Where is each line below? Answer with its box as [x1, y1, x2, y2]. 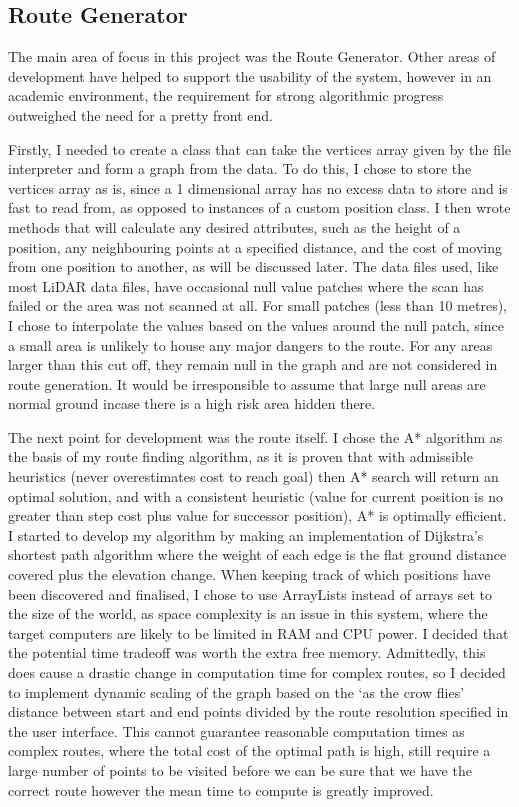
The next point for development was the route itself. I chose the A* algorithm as [8, 426, 503, 447]
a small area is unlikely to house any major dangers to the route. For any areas [8, 334, 493, 355]
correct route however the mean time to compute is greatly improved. [8, 779, 434, 800]
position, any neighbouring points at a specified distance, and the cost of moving [8, 236, 502, 257]
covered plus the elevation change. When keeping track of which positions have [8, 564, 491, 585]
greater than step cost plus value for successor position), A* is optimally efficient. [8, 505, 507, 526]
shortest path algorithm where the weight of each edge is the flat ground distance [8, 544, 507, 565]
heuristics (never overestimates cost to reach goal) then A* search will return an [8, 466, 499, 487]
